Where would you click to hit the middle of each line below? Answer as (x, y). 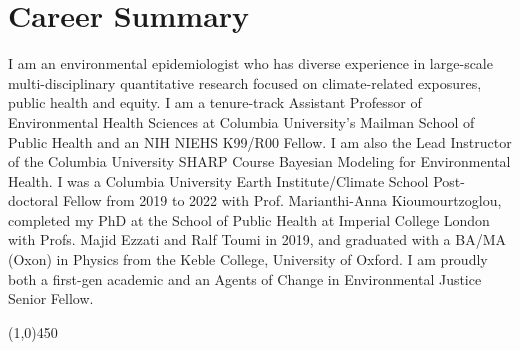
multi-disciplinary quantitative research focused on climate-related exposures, (245, 82)
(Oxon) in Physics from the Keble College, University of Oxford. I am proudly (248, 259)
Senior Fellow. (51, 298)
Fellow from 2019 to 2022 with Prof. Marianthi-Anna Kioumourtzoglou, (282, 200)
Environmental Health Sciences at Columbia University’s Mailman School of (241, 121)
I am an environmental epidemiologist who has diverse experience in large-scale (250, 63)
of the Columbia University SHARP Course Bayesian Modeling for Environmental (259, 161)
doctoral (33, 200)
